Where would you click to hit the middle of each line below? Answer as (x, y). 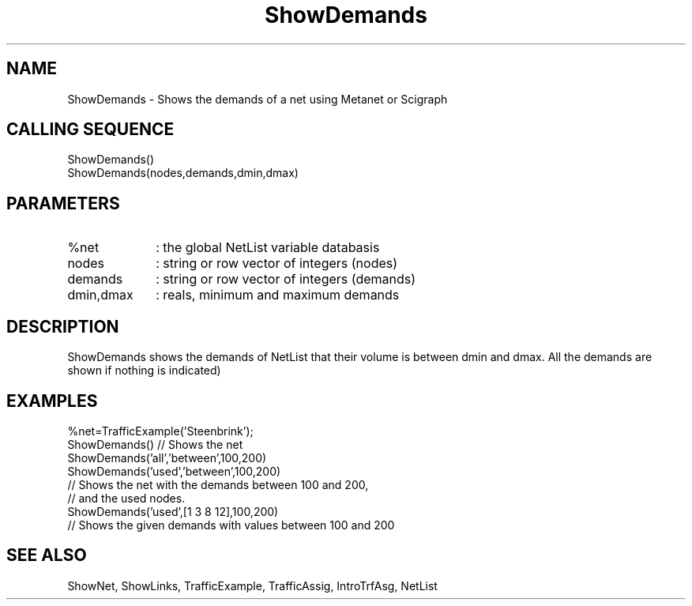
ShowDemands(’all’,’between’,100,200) (167, 457)
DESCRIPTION (63, 326)
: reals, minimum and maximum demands (278, 295)
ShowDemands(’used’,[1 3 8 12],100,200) (173, 511)
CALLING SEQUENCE (90, 130)
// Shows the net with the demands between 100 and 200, (218, 484)
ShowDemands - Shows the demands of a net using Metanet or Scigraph (258, 99)
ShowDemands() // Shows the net (155, 444)
